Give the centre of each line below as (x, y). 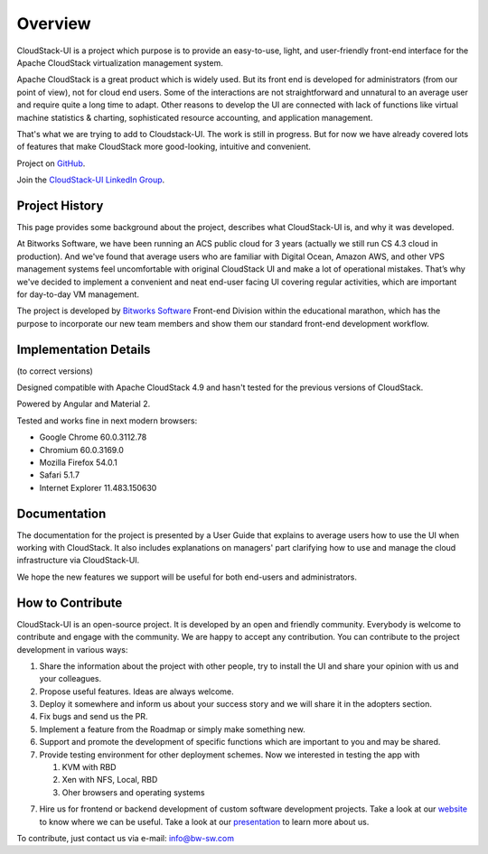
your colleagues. (70, 679)
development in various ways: (72, 649)
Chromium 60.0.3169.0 (81, 450)
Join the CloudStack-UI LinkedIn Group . (91, 180)
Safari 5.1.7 (60, 475)
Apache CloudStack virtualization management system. (120, 62)
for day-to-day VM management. (78, 294)
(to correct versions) (55, 371)
